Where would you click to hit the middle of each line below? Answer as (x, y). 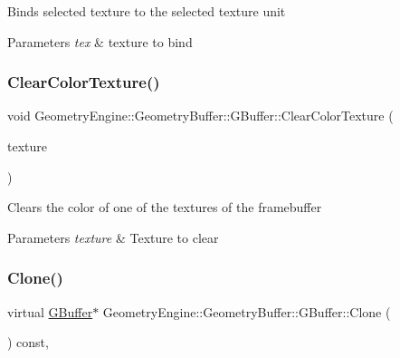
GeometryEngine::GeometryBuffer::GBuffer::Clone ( (247, 311)
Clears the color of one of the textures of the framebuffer (165, 207)
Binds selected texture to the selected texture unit (147, 11)
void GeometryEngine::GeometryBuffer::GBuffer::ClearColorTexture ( (200, 116)
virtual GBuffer (50, 311)
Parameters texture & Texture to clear (113, 237)
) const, (28, 342)
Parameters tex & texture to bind (100, 41)
